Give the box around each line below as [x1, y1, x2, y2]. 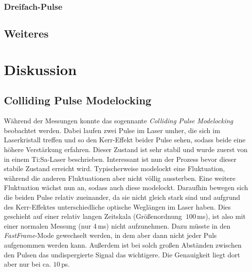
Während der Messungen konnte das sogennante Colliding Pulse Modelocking [4, 116, 234, 126]
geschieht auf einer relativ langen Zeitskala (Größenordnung [4, 211, 182, 221]
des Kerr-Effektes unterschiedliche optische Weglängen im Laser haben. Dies [4, 201, 231, 212]
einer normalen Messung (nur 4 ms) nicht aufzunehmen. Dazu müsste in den [4, 220, 231, 231]
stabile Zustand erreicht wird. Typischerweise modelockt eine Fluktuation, [4, 163, 225, 174]
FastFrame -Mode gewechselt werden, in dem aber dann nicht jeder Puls [4, 230, 217, 240]
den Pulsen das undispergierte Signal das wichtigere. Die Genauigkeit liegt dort [4, 249, 240, 259]
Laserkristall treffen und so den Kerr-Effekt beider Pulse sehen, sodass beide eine [4, 135, 246, 145]
